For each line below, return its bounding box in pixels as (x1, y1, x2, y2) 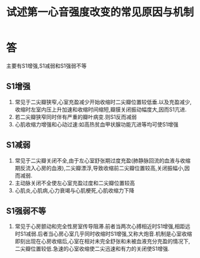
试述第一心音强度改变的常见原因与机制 (6, 5, 195, 19)
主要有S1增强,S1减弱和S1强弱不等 (6, 62, 87, 69)
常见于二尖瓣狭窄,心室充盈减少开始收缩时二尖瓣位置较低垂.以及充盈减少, (14, 98, 192, 105)
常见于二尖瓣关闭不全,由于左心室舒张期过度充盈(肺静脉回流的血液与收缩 (14, 156, 190, 164)
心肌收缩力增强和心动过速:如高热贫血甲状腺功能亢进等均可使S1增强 (14, 121, 179, 128)
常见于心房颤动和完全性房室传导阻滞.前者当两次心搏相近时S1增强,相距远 (14, 223, 190, 230)
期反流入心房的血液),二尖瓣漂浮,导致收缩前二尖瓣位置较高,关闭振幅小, (14, 164, 185, 171)
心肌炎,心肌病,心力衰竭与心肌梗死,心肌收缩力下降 (14, 186, 135, 194)
